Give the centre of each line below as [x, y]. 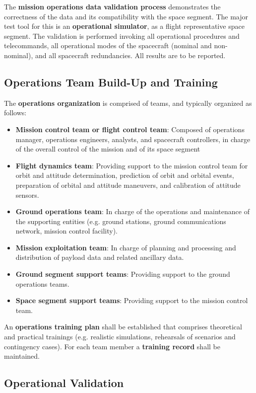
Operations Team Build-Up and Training [111, 82]
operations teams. [42, 283]
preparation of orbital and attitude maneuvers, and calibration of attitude [128, 185]
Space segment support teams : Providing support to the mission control [132, 300]
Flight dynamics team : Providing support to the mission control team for [132, 165]
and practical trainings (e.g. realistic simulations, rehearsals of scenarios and [120, 337]
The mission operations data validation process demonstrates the [112, 6]
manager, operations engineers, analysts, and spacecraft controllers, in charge [133, 139]
